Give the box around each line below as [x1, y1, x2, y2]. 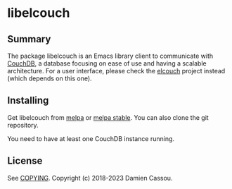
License [7, 155, 43, 167]
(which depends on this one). [7, 74, 93, 83]
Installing [7, 94, 49, 106]
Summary [7, 33, 51, 45]
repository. [7, 121, 39, 129]
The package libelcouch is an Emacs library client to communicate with [7, 51, 214, 60]
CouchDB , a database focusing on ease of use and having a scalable [7, 59, 207, 68]
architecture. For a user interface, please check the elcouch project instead [7, 67, 226, 75]
